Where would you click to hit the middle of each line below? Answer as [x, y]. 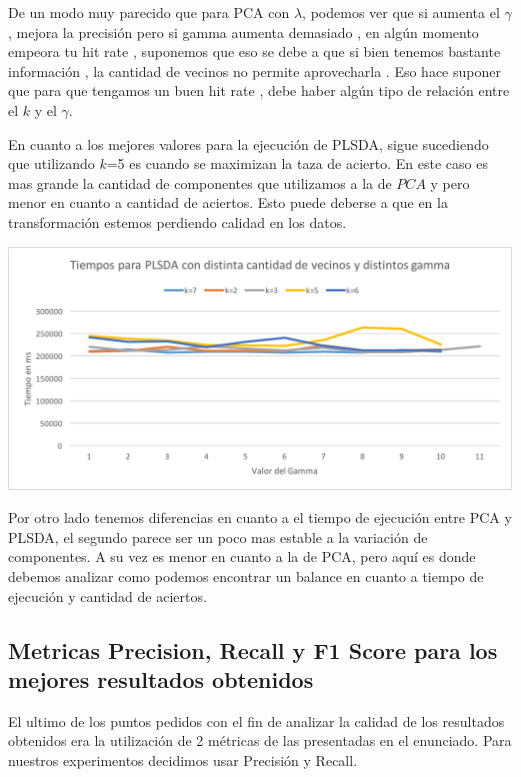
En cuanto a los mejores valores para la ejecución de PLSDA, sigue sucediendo [248, 143]
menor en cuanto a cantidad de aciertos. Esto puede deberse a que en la [228, 202]
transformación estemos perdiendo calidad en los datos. [177, 221]
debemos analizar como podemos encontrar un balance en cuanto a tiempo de [246, 576]
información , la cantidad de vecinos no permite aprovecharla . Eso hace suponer [254, 70]
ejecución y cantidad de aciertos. [107, 595]
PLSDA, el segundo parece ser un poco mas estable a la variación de [218, 536]
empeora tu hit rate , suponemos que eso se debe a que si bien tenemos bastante [254, 51]
